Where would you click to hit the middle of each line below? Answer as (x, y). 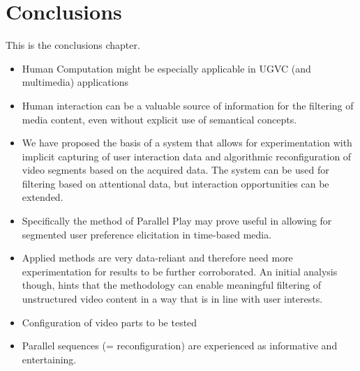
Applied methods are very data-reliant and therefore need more (157, 258)
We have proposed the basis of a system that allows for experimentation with (187, 143)
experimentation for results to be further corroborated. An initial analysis (180, 271)
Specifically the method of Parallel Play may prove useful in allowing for (177, 221)
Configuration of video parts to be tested (110, 322)
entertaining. (49, 359)
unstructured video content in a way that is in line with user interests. (172, 299)
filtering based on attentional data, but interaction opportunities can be (175, 183)
